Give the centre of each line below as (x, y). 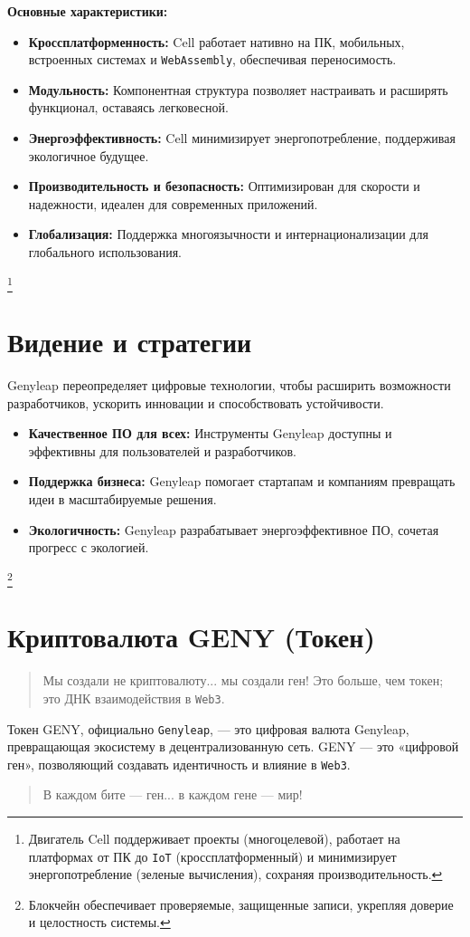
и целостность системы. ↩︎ (99, 922)
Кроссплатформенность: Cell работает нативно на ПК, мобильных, (216, 41)
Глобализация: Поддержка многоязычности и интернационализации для (228, 234)
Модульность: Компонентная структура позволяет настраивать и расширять (238, 89)
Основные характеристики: (88, 11)
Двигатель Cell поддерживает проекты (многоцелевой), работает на (214, 838)
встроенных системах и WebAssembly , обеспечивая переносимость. (212, 59)
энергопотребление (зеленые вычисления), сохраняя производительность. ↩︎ (235, 874)
